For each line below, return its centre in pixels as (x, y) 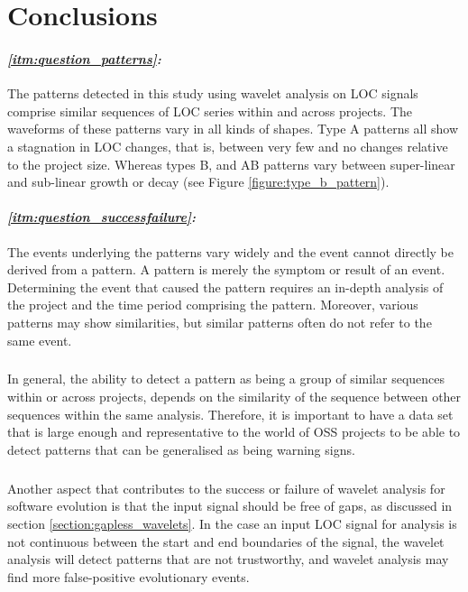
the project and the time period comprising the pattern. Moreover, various (213, 305)
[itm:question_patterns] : (84, 58)
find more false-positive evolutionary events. (128, 576)
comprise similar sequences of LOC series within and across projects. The (210, 111)
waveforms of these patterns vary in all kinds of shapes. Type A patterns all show (233, 129)
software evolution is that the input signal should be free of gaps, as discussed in (230, 506)
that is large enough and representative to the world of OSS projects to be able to (234, 432)
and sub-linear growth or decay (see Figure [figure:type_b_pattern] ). (198, 182)
